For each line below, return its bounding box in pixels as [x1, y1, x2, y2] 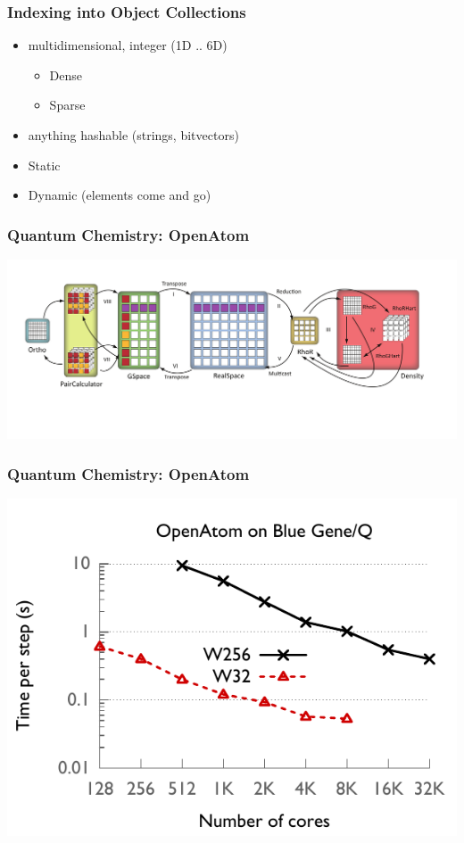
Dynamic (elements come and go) [28, 186, 211, 204]
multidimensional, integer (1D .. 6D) [28, 36, 228, 54]
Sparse [49, 95, 86, 114]
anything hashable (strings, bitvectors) [28, 126, 239, 144]
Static [28, 155, 61, 174]
